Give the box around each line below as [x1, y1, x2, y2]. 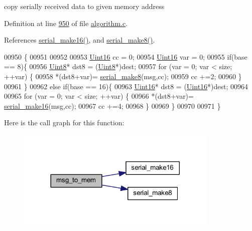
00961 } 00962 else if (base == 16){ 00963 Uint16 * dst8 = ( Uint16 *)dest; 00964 [4, 81, 248, 91]
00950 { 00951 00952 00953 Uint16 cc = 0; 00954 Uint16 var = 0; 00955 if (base [4, 51, 247, 62]
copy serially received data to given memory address [4, 1, 165, 11]
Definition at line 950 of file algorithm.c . [4, 18, 128, 28]
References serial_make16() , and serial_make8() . [4, 35, 155, 45]
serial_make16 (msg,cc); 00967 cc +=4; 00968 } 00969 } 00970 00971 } [4, 100, 221, 111]
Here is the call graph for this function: [4, 117, 124, 128]
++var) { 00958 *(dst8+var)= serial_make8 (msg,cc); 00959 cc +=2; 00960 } [4, 71, 242, 81]
